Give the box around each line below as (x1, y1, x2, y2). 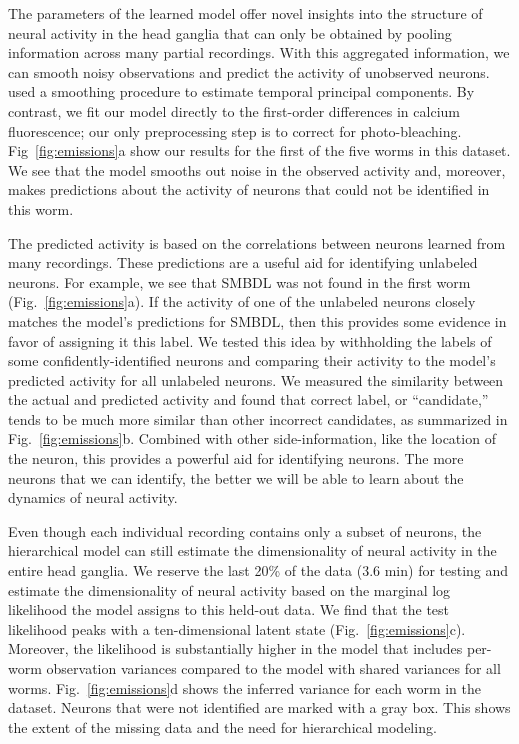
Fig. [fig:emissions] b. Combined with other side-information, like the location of (8, 428, 496, 449)
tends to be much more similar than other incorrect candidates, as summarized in (8, 408, 508, 429)
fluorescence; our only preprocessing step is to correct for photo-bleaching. (8, 120, 462, 141)
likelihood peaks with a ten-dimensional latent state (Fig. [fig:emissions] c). (8, 618, 466, 639)
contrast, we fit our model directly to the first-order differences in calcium (8, 100, 460, 121)
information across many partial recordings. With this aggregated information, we (8, 42, 510, 63)
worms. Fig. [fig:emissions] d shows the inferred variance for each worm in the (8, 677, 482, 698)
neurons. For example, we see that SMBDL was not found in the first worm (8, 271, 471, 292)
